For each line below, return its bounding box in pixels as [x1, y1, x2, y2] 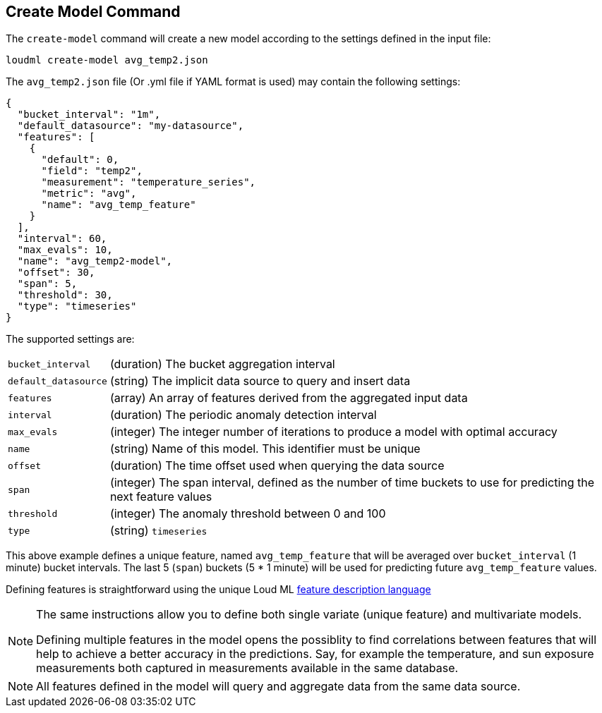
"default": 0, [41, 154, 119, 166]
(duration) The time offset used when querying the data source [109, 458, 445, 473]
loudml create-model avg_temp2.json [6, 54, 208, 66]
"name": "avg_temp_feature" [41, 199, 196, 211]
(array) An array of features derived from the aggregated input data [109, 391, 468, 406]
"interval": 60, [17, 233, 107, 245]
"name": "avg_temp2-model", [17, 255, 173, 267]
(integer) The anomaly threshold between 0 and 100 [109, 506, 386, 521]
